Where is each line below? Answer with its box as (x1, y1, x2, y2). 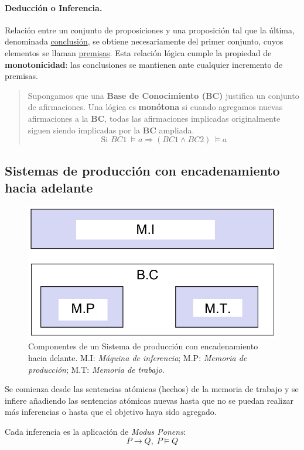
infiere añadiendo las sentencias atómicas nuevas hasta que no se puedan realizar (5, 394, 293, 406)
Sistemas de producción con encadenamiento (5, 161, 280, 179)
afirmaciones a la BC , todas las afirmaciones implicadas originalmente (28, 112, 281, 124)
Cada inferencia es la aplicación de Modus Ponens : (5, 425, 186, 437)
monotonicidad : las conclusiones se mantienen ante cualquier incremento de (5, 58, 283, 70)
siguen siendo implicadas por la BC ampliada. (28, 123, 194, 136)
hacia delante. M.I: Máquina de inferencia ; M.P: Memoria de (28, 352, 247, 364)
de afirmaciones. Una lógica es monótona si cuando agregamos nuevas (28, 101, 283, 113)
